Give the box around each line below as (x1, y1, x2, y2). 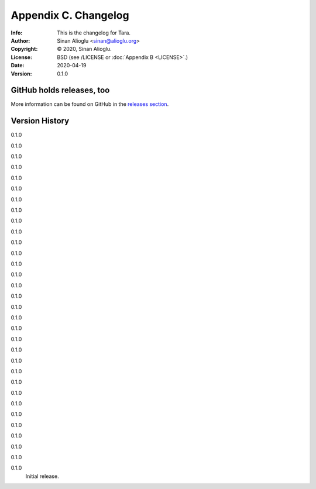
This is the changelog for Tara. (57, 29, 131, 36)
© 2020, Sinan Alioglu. (57, 46, 112, 53)
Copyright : (11, 46, 38, 53)
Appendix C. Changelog (11, 9, 129, 22)
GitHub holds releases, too (11, 85, 110, 95)
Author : (11, 37, 30, 44)
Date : (11, 62, 25, 69)
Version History (11, 116, 70, 126)
